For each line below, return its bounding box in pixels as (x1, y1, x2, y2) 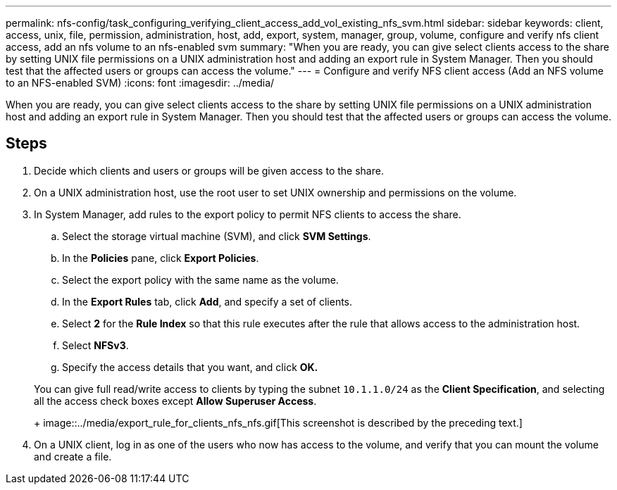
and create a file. (34, 450, 112, 463)
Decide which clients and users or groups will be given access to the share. (34, 164, 384, 177)
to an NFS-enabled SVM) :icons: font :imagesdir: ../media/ (6, 77, 275, 89)
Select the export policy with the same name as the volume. (62, 273, 339, 286)
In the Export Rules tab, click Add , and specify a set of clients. (62, 295, 353, 308)
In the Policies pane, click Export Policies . (62, 251, 259, 264)
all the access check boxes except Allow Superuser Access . (34, 394, 317, 407)
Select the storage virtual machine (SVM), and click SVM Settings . (62, 230, 371, 242)
